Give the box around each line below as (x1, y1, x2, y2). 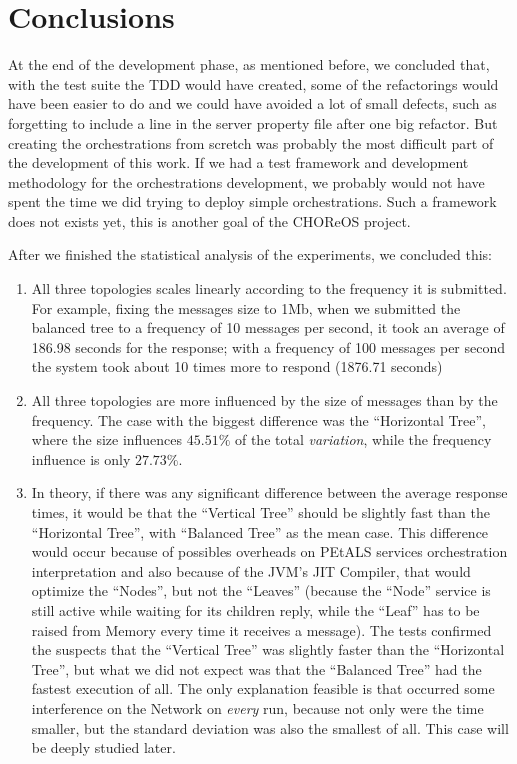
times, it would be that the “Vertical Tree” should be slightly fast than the (31, 502, 490, 522)
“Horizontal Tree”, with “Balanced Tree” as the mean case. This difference (31, 521, 489, 542)
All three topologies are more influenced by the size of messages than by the (31, 390, 498, 411)
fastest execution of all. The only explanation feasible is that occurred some (31, 678, 495, 699)
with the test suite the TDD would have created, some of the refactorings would (8, 73, 499, 94)
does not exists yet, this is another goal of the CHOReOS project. (8, 210, 411, 231)
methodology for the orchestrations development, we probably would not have (8, 171, 485, 192)
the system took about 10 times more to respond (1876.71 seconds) (31, 356, 443, 377)
